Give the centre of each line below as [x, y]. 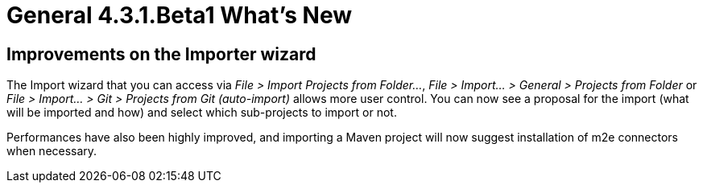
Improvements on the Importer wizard [161, 54]
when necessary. [52, 151]
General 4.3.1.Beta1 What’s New [180, 15]
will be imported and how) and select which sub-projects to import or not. [202, 113]
